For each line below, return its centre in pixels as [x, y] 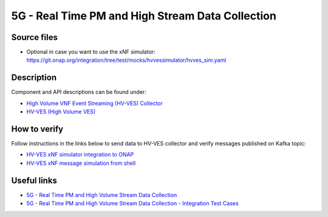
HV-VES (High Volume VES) [61, 112]
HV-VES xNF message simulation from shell [81, 163]
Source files [34, 37]
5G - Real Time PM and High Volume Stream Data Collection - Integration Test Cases [133, 204]
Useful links [34, 180]
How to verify [37, 129]
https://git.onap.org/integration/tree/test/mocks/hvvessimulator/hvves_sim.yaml [126, 60]
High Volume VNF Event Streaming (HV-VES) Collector [95, 103]
